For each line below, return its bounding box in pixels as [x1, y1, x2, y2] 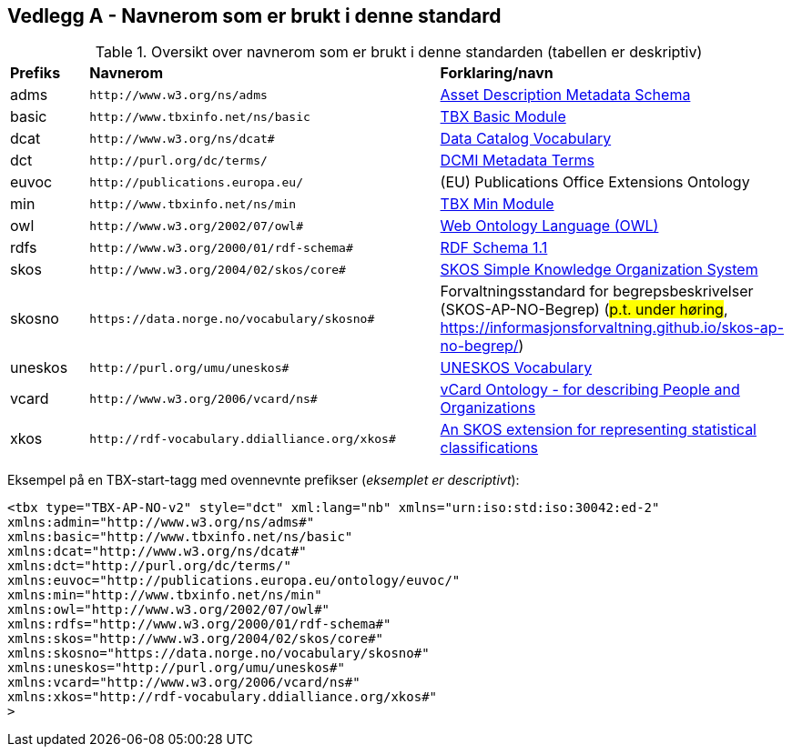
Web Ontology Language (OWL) [440, 216, 659, 236]
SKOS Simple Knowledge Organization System [440, 260, 758, 279]
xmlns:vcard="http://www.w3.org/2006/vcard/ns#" [7, 675, 360, 690]
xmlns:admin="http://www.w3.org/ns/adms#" [7, 515, 315, 530]
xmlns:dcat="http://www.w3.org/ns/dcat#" [7, 544, 307, 559]
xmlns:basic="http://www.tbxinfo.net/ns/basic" [7, 529, 353, 545]
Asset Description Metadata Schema [440, 85, 691, 105]
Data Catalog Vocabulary [440, 129, 612, 148]
